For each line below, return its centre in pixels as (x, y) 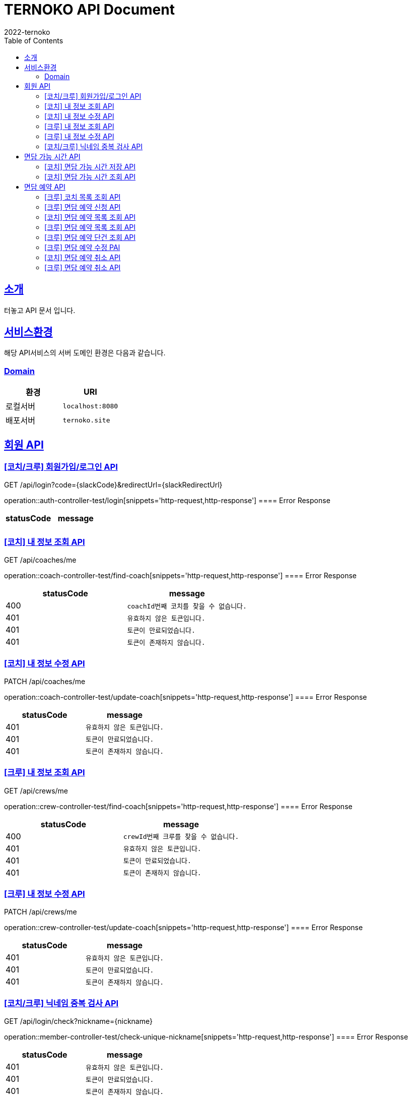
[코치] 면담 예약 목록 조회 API (90, 217)
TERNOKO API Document (89, 10)
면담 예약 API (45, 187)
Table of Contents (34, 40)
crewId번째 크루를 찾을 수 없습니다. (181, 837)
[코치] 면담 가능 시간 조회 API (90, 176)
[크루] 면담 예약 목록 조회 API (90, 227)
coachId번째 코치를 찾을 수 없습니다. (187, 606)
